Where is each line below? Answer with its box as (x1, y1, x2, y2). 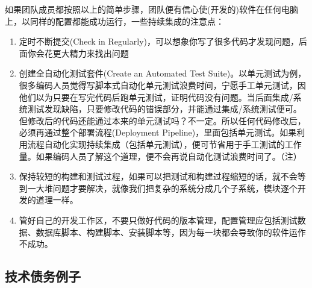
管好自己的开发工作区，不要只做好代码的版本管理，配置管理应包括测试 (19, 213, 298, 226)
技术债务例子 (5, 267, 81, 286)
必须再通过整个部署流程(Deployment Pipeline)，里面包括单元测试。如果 (19, 126, 297, 139)
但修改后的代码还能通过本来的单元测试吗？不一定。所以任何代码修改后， (19, 114, 306, 127)
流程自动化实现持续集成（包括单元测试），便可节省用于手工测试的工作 (27, 137, 302, 150)
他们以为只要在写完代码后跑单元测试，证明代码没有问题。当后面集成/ (19, 90, 293, 103)
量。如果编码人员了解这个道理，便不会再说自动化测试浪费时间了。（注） (19, 149, 302, 162)
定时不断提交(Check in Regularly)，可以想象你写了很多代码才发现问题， (19, 35, 299, 48)
